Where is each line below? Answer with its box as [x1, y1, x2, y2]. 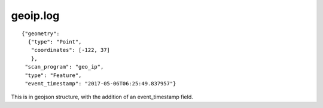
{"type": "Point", [28, 38, 82, 45]
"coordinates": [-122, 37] [31, 47, 111, 54]
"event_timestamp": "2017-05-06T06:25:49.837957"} [25, 80, 176, 87]
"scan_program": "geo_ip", [25, 63, 104, 70]
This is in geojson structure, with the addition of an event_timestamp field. [11, 93, 194, 101]
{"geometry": [22, 30, 60, 37]
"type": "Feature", [25, 72, 82, 79]
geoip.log [11, 9, 60, 22]
